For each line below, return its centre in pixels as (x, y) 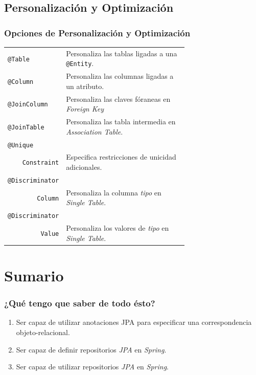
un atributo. (85, 86)
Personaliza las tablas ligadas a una (122, 53)
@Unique (21, 145)
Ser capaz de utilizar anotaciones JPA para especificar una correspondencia (134, 322)
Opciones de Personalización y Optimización (97, 32)
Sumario (34, 275)
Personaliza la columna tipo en (114, 192)
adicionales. (84, 167)
